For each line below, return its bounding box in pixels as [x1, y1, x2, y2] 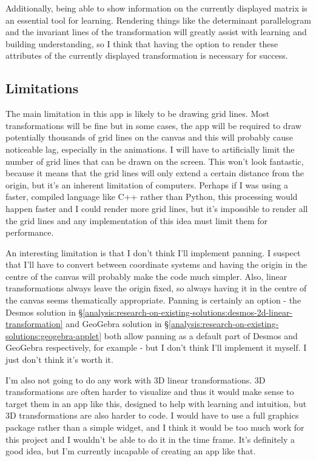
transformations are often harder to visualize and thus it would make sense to [5, 385, 294, 398]
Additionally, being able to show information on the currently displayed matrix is [5, 2, 308, 14]
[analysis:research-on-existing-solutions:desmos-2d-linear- [82, 305, 293, 318]
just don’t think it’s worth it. [5, 353, 113, 366]
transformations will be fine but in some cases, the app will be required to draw [5, 119, 301, 131]
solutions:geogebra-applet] [5, 329, 102, 342]
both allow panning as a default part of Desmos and [104, 329, 298, 342]
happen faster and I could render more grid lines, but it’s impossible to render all [5, 202, 308, 214]
